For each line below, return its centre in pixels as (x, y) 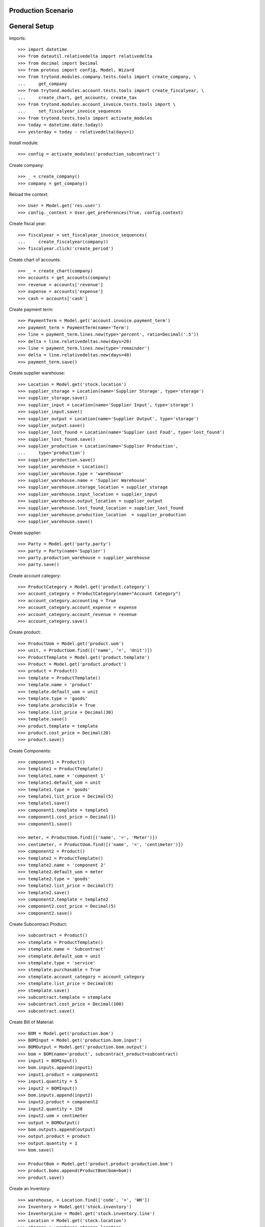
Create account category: (35, 575)
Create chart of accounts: (35, 260)
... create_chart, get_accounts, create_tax (77, 97)
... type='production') (52, 453)
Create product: (25, 632)
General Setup (31, 26)
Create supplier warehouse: (37, 373)
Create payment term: (31, 310)
